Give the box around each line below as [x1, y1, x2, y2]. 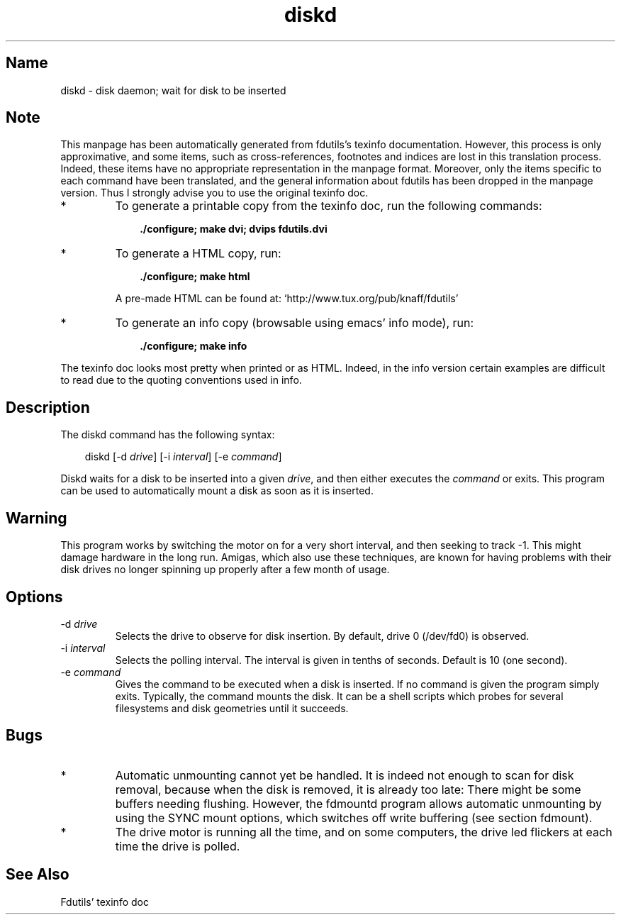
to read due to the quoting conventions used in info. [60, 374, 302, 387]
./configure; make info [140, 340, 247, 353]
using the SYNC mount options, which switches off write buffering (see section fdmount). [115, 810, 593, 825]
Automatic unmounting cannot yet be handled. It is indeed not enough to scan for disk [115, 767, 574, 782]
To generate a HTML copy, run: [115, 246, 281, 261]
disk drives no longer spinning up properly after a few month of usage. [60, 563, 390, 576]
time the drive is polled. [115, 838, 240, 853]
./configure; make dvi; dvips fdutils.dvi [140, 223, 328, 235]
